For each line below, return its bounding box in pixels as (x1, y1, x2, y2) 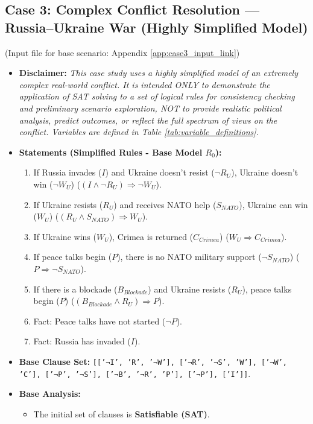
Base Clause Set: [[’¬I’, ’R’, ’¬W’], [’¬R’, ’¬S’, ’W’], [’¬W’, (19, 355, 288, 367)
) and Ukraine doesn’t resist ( (105, 166, 215, 179)
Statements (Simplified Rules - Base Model (19, 145, 203, 158)
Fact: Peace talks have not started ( (33, 314, 166, 327)
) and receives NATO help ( (113, 198, 217, 210)
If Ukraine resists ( (33, 198, 103, 210)
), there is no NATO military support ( (117, 250, 262, 263)
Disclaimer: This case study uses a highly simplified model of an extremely (19, 66, 298, 79)
